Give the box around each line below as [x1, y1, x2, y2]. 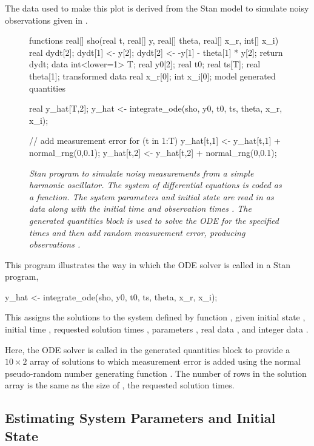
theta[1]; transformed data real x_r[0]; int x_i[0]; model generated [29, 69, 276, 82]
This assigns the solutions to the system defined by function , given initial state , [5, 311, 306, 323]
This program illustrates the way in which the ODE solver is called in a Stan [5, 258, 291, 271]
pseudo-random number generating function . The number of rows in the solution [5, 367, 307, 379]
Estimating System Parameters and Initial [5, 408, 276, 427]
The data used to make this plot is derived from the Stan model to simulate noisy [5, 2, 309, 14]
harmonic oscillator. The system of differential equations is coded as [29, 178, 282, 191]
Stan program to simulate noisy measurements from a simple [29, 166, 254, 179]
